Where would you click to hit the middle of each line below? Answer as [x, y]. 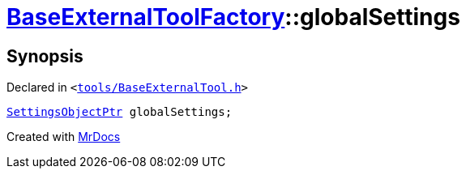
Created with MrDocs [64, 137]
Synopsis [45, 56]
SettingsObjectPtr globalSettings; [120, 112]
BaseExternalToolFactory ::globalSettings [233, 17]
